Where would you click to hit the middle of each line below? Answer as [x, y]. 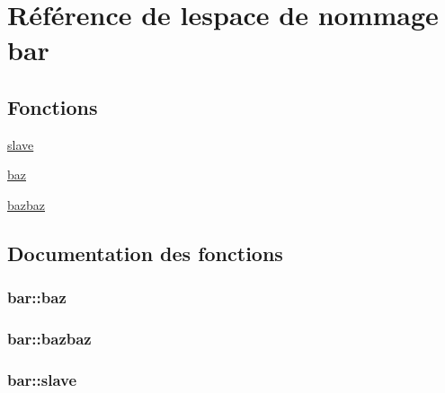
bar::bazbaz [49, 339]
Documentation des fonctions [145, 253]
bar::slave [42, 379]
